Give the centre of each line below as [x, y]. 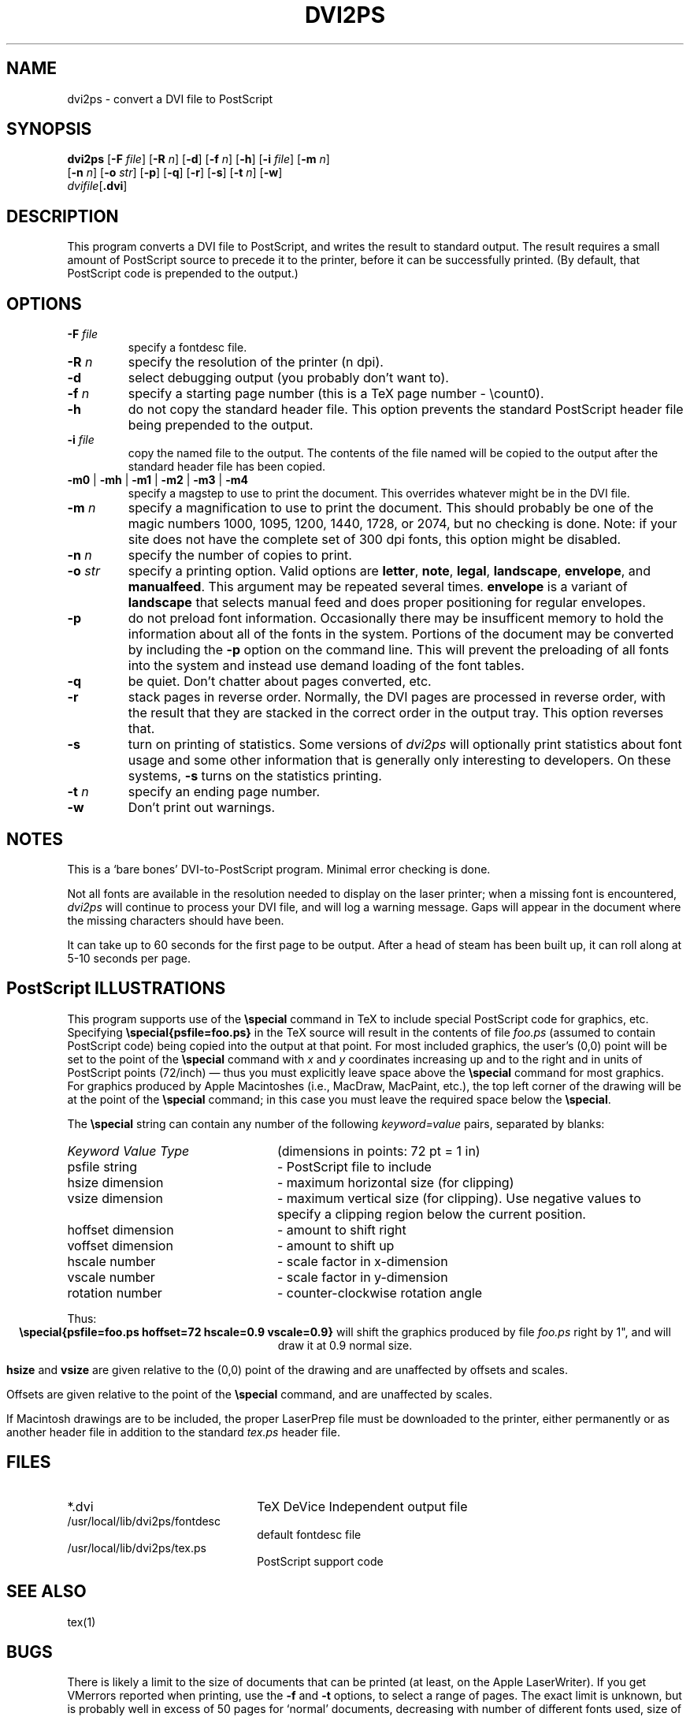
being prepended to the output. [221, 425]
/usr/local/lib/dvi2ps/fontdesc [144, 1521]
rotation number [115, 1292]
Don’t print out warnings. [202, 808]
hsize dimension [115, 1182]
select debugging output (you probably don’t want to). [288, 378]
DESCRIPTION [63, 216]
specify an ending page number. [224, 792]
